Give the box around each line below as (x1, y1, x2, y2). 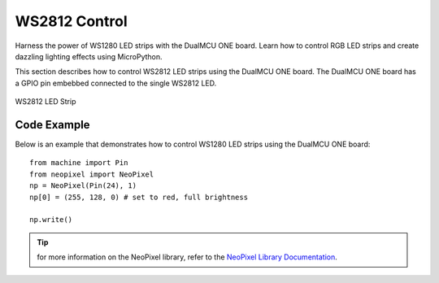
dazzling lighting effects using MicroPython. (15, 51, 163, 61)
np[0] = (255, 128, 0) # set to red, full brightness (29, 192, 248, 202)
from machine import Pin (29, 159, 128, 168)
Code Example (15, 118, 90, 132)
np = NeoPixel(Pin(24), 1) (29, 181, 137, 190)
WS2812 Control (15, 12, 128, 30)
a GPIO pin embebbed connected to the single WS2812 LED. (15, 78, 217, 88)
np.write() (29, 216, 73, 224)
